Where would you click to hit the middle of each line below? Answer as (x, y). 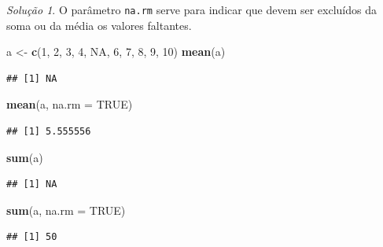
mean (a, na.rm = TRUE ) (70, 104)
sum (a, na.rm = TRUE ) (66, 210)
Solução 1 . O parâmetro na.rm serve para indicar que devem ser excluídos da (192, 9)
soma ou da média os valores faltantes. (99, 25)
